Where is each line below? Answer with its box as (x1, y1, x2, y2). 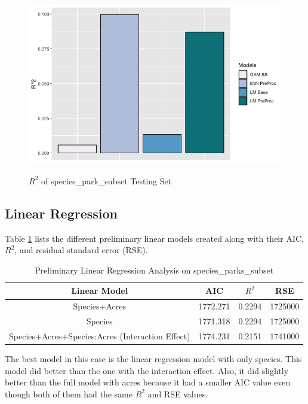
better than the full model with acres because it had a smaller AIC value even (5, 376, 291, 388)
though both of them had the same (5, 387, 133, 400)
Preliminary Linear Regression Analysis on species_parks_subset (35, 263, 274, 276)
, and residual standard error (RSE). (14, 244, 148, 256)
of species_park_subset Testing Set (41, 174, 172, 187)
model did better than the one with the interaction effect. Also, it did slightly (5, 364, 289, 376)
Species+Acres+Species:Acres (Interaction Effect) (9, 329, 190, 342)
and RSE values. (147, 387, 208, 400)
